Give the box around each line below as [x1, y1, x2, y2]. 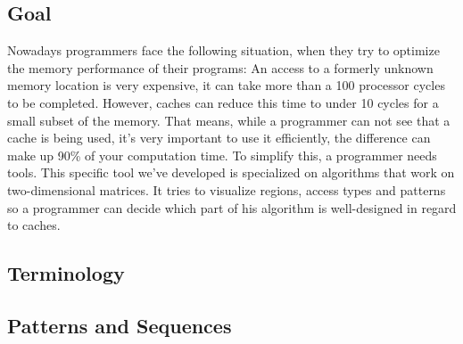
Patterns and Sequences [7, 311, 232, 339]
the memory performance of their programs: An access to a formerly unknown [7, 58, 434, 77]
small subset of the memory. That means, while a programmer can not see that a [7, 111, 451, 129]
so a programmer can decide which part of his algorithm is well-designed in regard [7, 198, 457, 217]
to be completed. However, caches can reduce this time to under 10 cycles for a [7, 93, 439, 111]
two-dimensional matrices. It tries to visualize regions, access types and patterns [7, 180, 446, 199]
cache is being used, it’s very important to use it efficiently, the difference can [7, 128, 431, 147]
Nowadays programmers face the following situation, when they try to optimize [7, 41, 440, 60]
